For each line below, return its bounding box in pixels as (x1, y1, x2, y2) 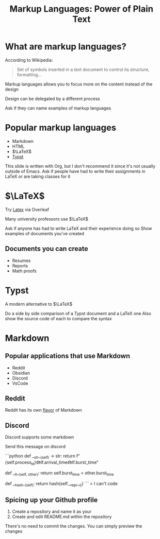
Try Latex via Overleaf (5, 207, 49, 212)
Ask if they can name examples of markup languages (5, 105, 112, 111)
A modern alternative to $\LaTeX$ (5, 301, 73, 307)
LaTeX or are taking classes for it (5, 174, 70, 179)
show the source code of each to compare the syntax (5, 315, 112, 321)
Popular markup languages (5, 122, 116, 133)
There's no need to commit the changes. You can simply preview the (5, 523, 142, 529)
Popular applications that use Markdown (5, 352, 130, 360)
